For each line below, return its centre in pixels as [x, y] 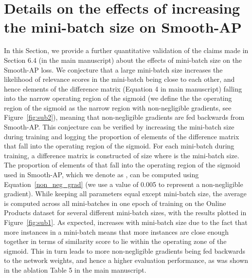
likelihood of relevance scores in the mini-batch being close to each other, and [119, 79]
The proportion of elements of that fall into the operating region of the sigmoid [122, 165]
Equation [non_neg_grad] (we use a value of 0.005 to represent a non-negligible [124, 184]
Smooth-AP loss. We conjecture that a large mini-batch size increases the [113, 69]
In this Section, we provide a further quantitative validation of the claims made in [126, 50]
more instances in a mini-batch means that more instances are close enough [117, 232]
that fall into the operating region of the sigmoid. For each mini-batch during [119, 146]
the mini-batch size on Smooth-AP [123, 27]
